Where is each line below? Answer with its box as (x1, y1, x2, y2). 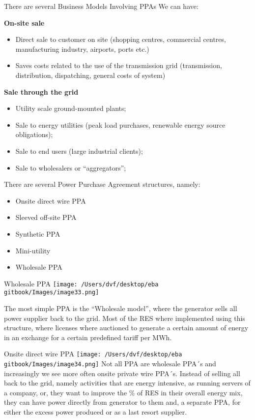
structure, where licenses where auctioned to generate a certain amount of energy (4, 322, 249, 333)
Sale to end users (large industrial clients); (15, 145, 143, 156)
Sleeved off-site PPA (15, 212, 77, 222)
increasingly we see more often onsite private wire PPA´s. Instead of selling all (4, 368, 240, 378)
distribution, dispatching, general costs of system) (15, 70, 166, 80)
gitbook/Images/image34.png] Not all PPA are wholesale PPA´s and (4, 358, 216, 369)
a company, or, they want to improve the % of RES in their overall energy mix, (4, 387, 243, 397)
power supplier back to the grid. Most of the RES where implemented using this (4, 313, 245, 323)
